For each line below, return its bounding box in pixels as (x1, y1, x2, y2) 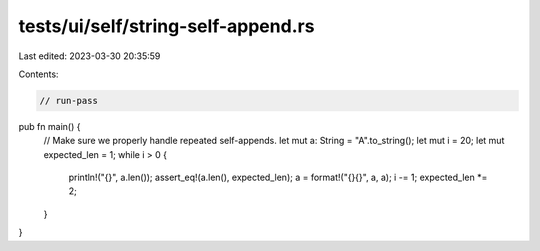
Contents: (18, 68, 59, 80)
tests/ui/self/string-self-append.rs (18, 15, 315, 37)
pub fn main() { (18, 120, 81, 132)
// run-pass (39, 95, 99, 106)
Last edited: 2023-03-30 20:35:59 (18, 50, 161, 62)
